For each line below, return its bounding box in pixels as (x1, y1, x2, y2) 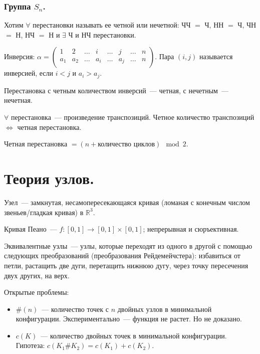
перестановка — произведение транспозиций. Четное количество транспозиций (11, 112, 254, 122)
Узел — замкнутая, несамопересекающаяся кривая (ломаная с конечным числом (4, 197, 250, 207)
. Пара (155, 51, 174, 62)
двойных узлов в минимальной (117, 303, 212, 314)
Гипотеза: (16, 340, 45, 350)
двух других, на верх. (4, 270, 70, 280)
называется (199, 51, 233, 62)
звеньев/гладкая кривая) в (4, 207, 84, 217)
